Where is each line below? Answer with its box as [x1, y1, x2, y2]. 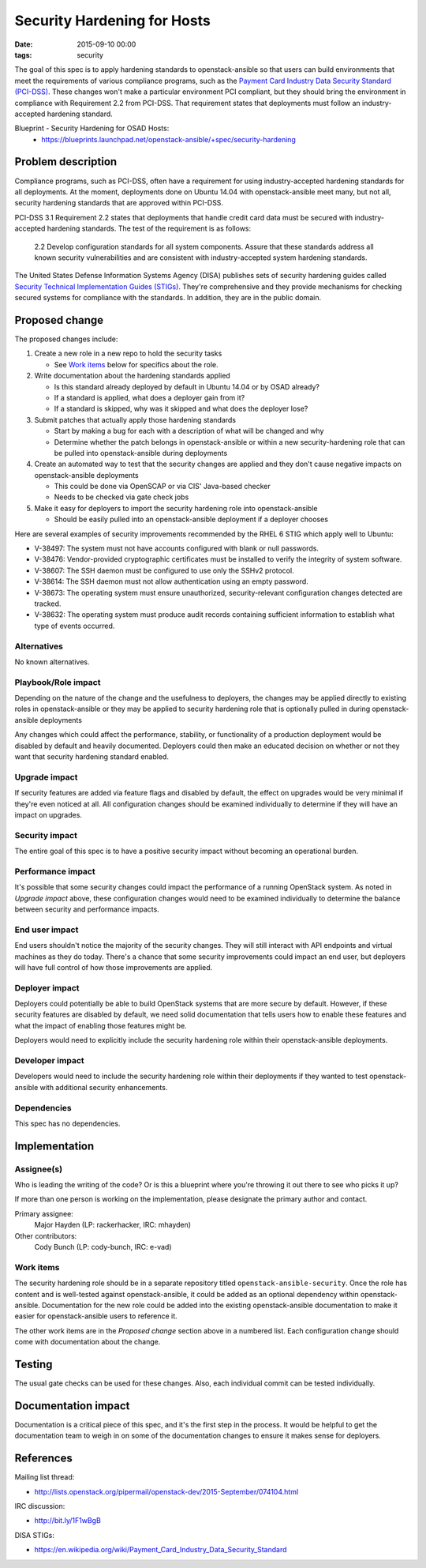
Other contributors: [14, 1231, 77, 1240]
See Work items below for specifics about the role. [54, 359, 219, 369]
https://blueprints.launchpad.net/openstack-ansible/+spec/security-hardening [41, 134, 296, 144]
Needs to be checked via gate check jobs [54, 492, 189, 502]
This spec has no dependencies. [14, 1119, 121, 1128]
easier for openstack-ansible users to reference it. [14, 1311, 177, 1321]
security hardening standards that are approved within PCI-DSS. [14, 198, 224, 208]
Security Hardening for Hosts [14, 12, 211, 29]
